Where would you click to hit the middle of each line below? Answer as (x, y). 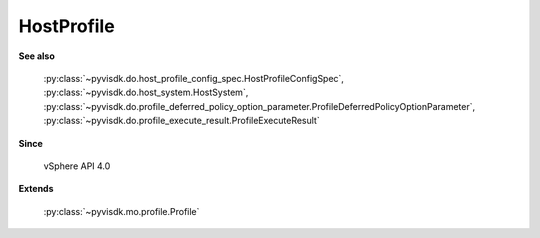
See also (36, 56)
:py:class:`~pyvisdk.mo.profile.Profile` (121, 211)
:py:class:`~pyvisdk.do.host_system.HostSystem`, (146, 92)
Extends (36, 189)
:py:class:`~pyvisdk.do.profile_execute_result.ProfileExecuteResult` (181, 121)
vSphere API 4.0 (77, 166)
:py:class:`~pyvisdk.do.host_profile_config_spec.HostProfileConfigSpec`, (194, 78)
